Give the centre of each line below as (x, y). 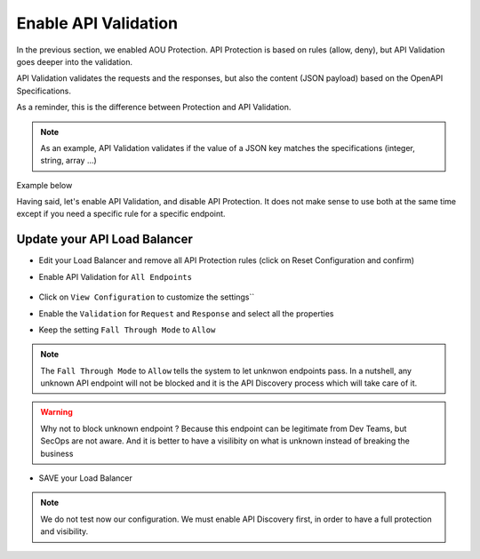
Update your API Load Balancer (104, 240)
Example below (44, 185)
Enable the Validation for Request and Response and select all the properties (186, 313)
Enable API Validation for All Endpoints (116, 276)
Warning (56, 412)
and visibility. (64, 531)
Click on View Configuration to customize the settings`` (147, 297)
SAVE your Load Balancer (85, 478)
